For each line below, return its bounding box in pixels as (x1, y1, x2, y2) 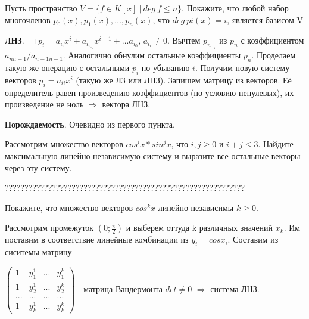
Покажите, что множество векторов (5, 201, 133, 213)
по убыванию (141, 61, 190, 74)
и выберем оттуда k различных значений (126, 221, 273, 234)
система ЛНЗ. (210, 283, 260, 295)
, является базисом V (227, 13, 304, 26)
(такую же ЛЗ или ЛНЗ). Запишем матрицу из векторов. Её (76, 73, 292, 86)
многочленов (5, 13, 51, 26)
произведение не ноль (5, 98, 84, 110)
